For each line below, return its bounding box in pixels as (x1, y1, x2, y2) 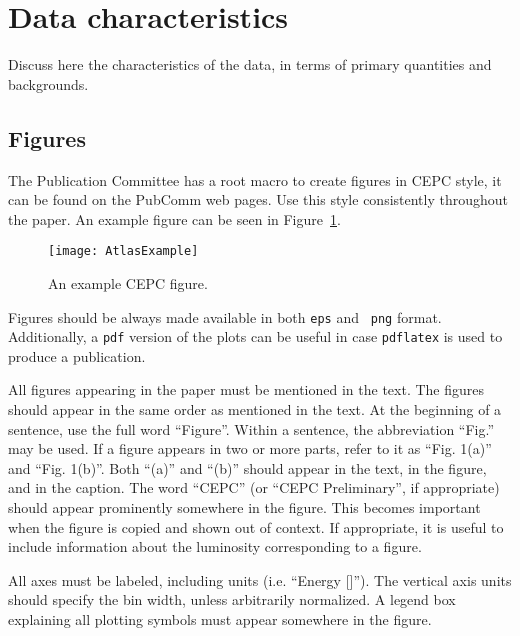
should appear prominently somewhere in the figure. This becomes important (8, 497, 481, 518)
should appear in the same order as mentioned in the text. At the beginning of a (8, 399, 502, 420)
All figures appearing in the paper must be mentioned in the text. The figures (8, 379, 485, 400)
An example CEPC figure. (48, 272, 208, 293)
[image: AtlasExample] (48, 244, 199, 259)
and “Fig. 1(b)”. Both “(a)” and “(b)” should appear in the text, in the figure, (8, 457, 487, 478)
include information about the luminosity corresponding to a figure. (8, 536, 422, 557)
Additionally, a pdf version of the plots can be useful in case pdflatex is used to (8, 326, 503, 347)
